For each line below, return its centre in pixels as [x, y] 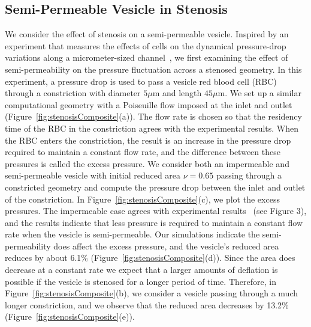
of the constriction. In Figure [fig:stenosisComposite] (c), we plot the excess [142, 199]
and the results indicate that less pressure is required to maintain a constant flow [154, 222]
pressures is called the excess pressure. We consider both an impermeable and [147, 163]
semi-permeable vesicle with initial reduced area [93, 175]
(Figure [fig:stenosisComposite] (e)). [70, 316]
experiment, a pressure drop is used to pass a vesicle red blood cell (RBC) [141, 81]
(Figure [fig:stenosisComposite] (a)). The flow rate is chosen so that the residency [153, 116]
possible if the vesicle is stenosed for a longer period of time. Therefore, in [141, 281]
